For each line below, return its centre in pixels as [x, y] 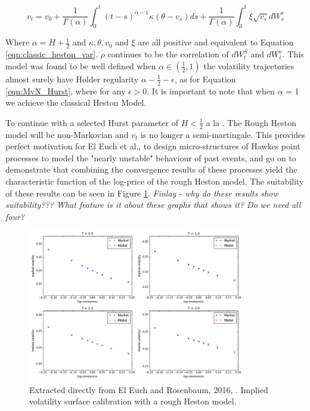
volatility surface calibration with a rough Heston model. [133, 401]
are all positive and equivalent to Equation [216, 42]
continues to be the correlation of [168, 54]
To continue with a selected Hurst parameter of [92, 122]
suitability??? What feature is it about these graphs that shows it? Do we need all [153, 205]
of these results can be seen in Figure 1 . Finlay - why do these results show [142, 193]
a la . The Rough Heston [251, 122]
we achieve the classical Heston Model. [76, 102]
